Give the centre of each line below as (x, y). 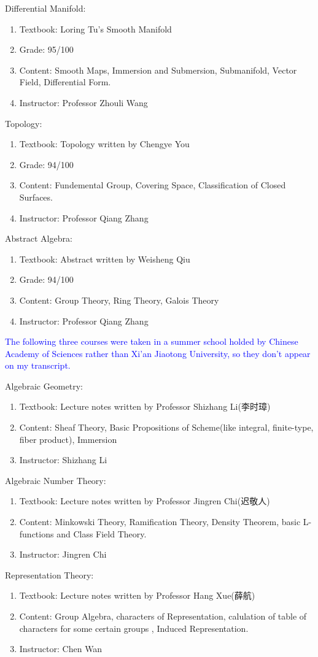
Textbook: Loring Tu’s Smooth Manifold (95, 29)
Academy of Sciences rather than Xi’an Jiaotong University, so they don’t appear (158, 353)
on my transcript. (38, 365)
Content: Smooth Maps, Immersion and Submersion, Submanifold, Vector (158, 70)
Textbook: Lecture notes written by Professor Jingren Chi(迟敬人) (145, 501)
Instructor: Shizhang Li (63, 460)
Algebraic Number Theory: (56, 480)
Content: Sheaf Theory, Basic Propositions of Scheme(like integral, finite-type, (166, 427)
